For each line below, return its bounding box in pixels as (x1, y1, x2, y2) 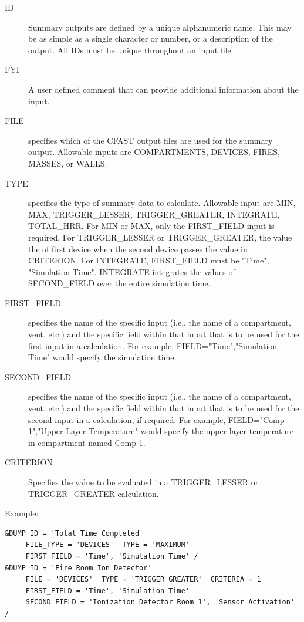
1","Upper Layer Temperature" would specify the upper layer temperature (28, 425, 293, 437)
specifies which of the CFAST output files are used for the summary (28, 134, 273, 146)
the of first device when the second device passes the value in (28, 242, 248, 255)
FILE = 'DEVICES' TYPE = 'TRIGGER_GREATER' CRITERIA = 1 (25, 575, 261, 584)
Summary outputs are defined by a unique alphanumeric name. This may (28, 21, 292, 33)
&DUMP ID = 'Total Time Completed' (5, 529, 144, 538)
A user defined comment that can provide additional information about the (28, 83, 299, 95)
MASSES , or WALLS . (28, 157, 107, 169)
